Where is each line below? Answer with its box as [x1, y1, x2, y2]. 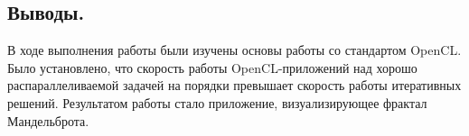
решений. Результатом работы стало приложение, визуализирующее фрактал [7, 93, 427, 112]
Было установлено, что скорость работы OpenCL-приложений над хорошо [7, 58, 417, 77]
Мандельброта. [7, 111, 89, 130]
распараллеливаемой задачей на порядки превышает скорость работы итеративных [7, 76, 462, 95]
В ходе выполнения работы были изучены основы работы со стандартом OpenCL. [7, 41, 462, 59]
